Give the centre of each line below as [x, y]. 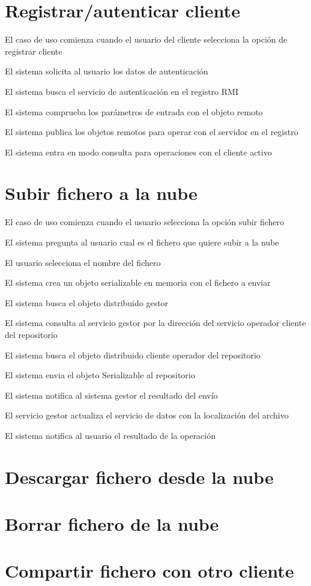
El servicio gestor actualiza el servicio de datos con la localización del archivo [147, 415]
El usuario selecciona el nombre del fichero [83, 262]
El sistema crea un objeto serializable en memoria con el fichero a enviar [138, 282]
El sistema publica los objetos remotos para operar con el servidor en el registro [152, 132]
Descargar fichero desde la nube [139, 476]
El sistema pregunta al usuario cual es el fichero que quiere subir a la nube [142, 242]
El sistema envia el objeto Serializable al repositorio [100, 375]
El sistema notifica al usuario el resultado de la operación [110, 435]
